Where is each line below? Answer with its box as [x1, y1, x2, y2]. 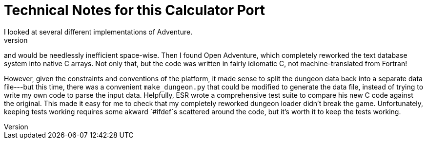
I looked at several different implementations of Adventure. [4, 27, 193, 36]
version [4, 36, 28, 44]
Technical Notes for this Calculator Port [4, 2, 265, 18]
